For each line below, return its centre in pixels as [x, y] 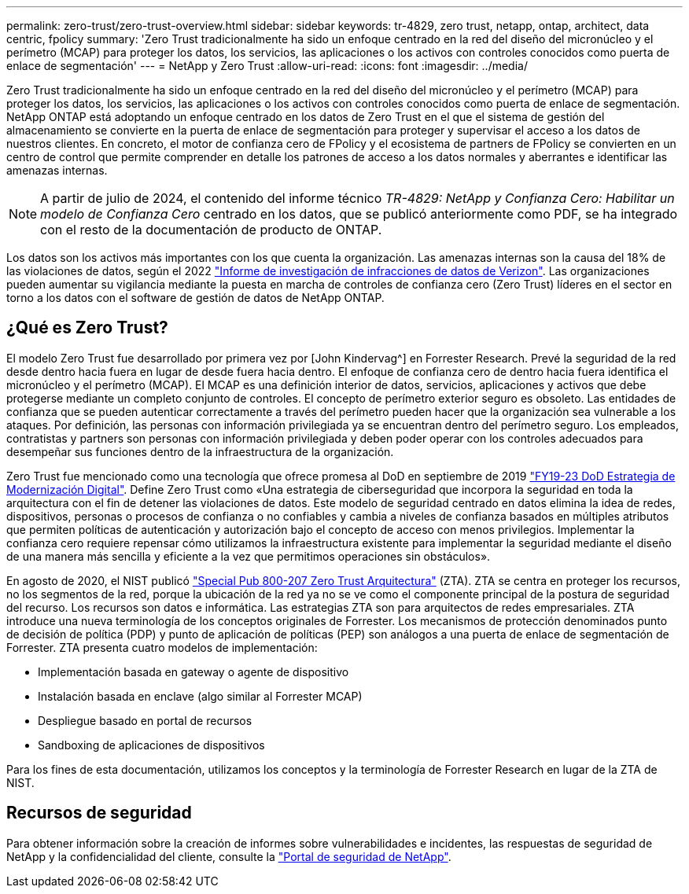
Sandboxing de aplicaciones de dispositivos [151, 745]
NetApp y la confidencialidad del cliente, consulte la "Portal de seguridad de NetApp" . [229, 856]
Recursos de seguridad [99, 813]
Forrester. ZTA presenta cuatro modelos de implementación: [162, 647]
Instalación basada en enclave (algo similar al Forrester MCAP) [200, 696]
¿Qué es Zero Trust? [87, 328]
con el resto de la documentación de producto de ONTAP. [211, 230]
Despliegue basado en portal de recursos [145, 720]
